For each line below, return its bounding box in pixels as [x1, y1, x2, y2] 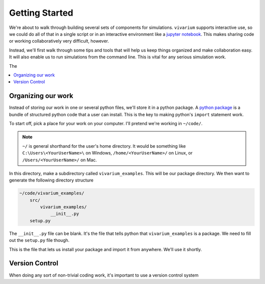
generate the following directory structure [9, 177, 94, 183]
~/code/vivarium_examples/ [19, 190, 84, 196]
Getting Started [9, 7, 74, 18]
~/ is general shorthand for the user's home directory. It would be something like [22, 143, 186, 149]
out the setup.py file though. [9, 237, 70, 243]
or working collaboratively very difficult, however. [9, 38, 109, 44]
